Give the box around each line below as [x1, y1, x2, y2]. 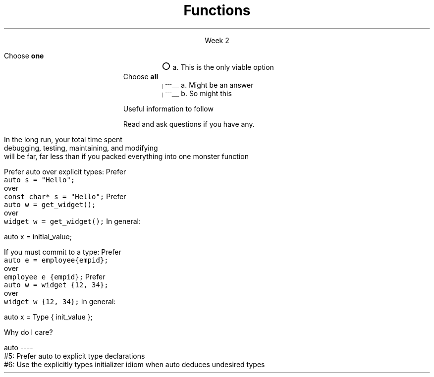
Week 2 [205, 36, 229, 45]
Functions [183, 2, 251, 19]
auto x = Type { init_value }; [4, 312, 93, 321]
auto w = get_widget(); [4, 200, 96, 209]
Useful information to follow [123, 104, 214, 113]
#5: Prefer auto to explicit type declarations [4, 351, 145, 360]
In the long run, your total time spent [4, 135, 122, 144]
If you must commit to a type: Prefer [4, 247, 121, 256]
